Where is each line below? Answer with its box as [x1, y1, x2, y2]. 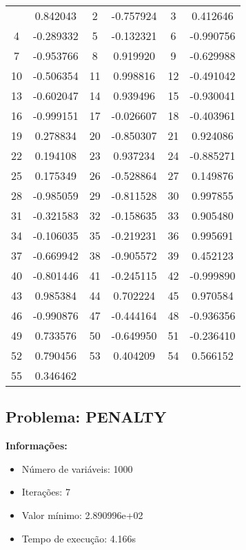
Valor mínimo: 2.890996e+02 [21, 507, 143, 522]
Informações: [6, 438, 68, 453]
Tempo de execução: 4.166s [21, 531, 136, 545]
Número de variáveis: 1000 [21, 461, 133, 476]
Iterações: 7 [21, 485, 70, 499]
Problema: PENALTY [6, 406, 167, 427]
